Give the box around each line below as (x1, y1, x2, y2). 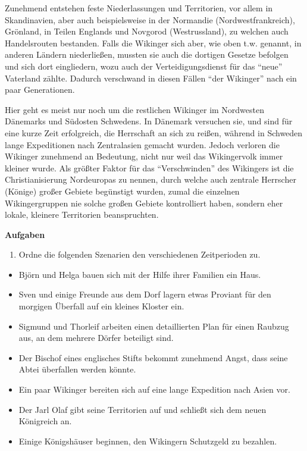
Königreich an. (18, 415, 72, 427)
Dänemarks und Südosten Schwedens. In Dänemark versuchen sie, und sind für (5, 115, 293, 127)
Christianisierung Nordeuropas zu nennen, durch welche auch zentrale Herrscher (5, 173, 296, 186)
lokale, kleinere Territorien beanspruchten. (5, 208, 159, 221)
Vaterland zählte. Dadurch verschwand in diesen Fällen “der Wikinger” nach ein (5, 71, 297, 84)
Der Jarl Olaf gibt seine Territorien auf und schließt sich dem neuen (18, 403, 267, 415)
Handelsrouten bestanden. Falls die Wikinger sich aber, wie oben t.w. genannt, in (5, 36, 302, 49)
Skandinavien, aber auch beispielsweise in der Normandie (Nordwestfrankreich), (5, 13, 295, 26)
